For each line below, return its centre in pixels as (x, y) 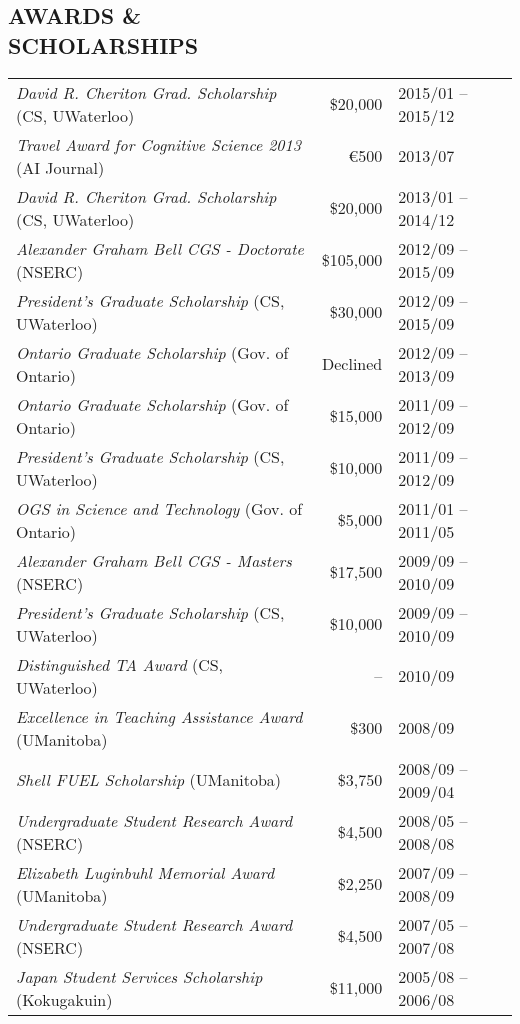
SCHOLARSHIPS (103, 44)
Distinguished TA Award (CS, (120, 664)
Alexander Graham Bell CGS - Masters (154, 560)
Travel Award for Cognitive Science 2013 (158, 144)
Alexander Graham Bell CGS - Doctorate (160, 248)
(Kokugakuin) (64, 999)
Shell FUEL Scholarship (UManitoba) (149, 780)
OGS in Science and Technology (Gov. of (159, 508)
